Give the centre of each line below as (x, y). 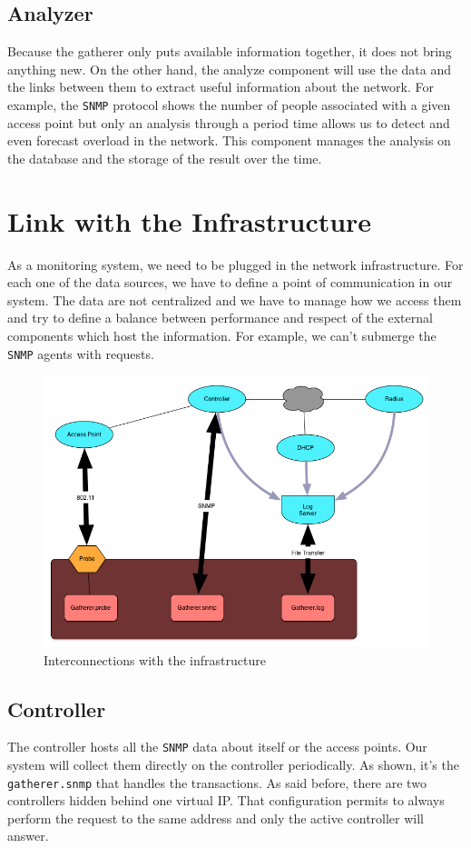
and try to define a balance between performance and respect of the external (220, 318)
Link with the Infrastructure (190, 220)
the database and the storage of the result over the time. (165, 158)
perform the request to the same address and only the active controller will (216, 818)
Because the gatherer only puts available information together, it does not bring (230, 51)
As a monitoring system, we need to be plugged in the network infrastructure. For (235, 264)
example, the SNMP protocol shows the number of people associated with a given (229, 104)
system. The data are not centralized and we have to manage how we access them (235, 299)
